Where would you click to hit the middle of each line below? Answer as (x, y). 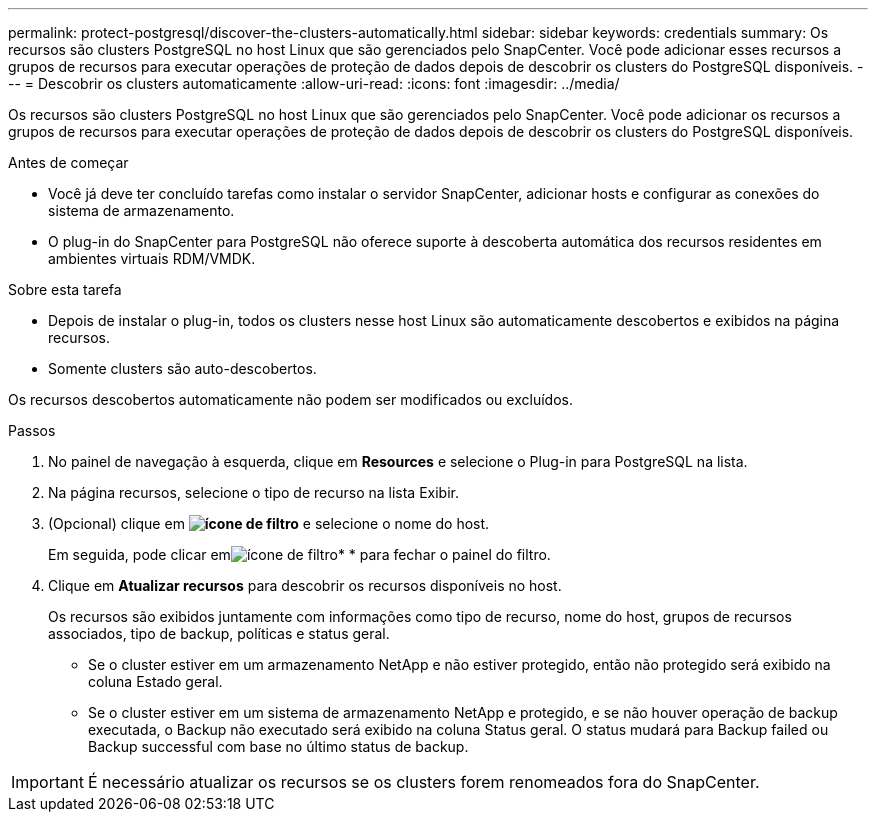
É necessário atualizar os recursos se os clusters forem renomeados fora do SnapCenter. (423, 782)
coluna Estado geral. (155, 681)
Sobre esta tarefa (65, 289)
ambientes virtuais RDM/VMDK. (152, 258)
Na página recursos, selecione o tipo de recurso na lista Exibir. (253, 492)
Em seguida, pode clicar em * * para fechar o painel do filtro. (299, 554)
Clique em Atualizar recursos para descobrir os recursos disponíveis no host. (305, 585)
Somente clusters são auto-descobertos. (182, 368)
